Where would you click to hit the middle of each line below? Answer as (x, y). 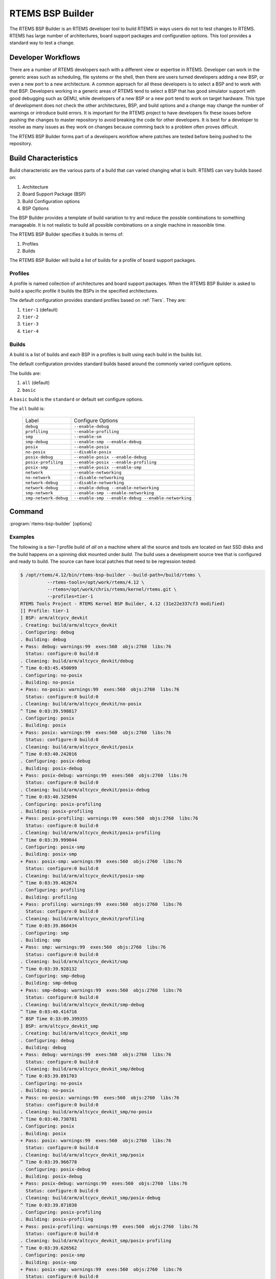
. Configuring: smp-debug (53, 976)
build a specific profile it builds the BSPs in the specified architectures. (84, 291)
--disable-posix (93, 452)
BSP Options (36, 208)
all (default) (36, 383)
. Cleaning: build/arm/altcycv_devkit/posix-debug (85, 790)
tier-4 (30, 331)
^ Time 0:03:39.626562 (49, 1248)
